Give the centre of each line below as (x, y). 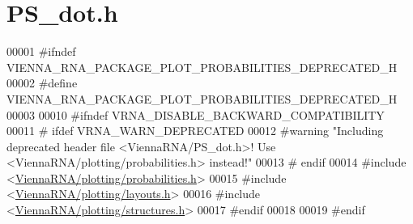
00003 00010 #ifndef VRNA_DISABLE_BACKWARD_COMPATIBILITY (196, 114)
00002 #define (42, 83)
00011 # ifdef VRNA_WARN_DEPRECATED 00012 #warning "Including (195, 131)
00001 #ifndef (41, 51)
